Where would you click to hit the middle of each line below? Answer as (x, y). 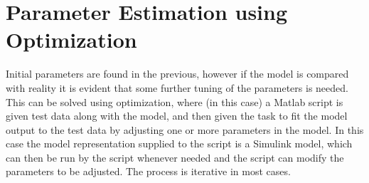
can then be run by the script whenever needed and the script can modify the (175, 157)
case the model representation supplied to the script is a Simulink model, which (179, 143)
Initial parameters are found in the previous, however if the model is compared (177, 74)
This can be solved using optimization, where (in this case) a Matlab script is (175, 101)
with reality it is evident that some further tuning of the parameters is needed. (177, 87)
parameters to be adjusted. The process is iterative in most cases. (148, 171)
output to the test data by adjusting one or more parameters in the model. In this (185, 129)
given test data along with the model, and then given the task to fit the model (177, 116)
